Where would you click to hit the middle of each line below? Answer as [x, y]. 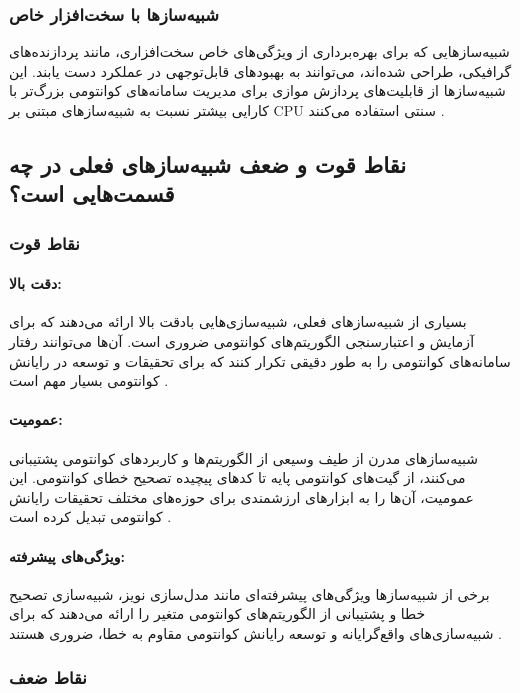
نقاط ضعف [48, 677]
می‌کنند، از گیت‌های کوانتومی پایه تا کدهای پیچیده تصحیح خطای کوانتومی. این [237, 477]
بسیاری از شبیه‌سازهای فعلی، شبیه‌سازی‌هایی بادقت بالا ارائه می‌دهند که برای [238, 321]
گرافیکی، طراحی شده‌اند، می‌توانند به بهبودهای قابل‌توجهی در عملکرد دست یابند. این [260, 70]
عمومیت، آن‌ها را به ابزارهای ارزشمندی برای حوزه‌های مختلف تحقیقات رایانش [241, 496]
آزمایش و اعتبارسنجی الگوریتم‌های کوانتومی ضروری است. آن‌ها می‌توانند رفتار [242, 341]
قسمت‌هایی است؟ [92, 193]
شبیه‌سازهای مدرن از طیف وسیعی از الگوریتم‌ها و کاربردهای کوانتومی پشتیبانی [243, 457]
